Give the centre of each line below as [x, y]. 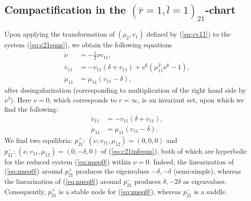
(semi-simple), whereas [207, 171]
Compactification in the [65, 10]
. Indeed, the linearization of [191, 161]
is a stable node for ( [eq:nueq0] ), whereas [120, 191]
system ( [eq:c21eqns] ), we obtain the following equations [88, 45]
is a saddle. [211, 191]
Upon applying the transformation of [60, 34]
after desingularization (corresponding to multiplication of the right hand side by [125, 90]
